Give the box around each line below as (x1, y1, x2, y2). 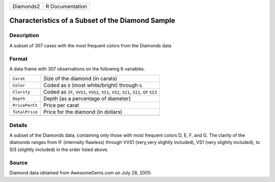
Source (9, 159, 28, 166)
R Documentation (45, 3, 88, 10)
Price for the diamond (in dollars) (43, 108, 122, 115)
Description (9, 32, 39, 39)
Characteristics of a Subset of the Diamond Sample (9, 16, 175, 25)
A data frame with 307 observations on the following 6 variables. (9, 66, 145, 72)
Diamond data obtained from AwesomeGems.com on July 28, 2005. (9, 169, 152, 175)
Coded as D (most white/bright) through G (43, 82, 142, 89)
